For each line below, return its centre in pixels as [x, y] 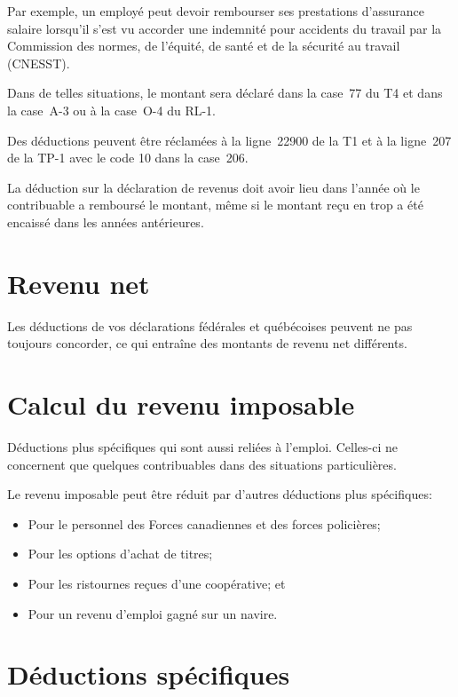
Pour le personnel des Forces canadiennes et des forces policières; [204, 523]
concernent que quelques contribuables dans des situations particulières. [202, 464]
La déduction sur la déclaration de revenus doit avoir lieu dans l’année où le [213, 187]
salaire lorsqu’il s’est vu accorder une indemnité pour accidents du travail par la [225, 28]
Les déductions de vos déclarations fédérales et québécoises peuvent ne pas [210, 325]
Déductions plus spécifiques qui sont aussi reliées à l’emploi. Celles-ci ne [202, 446]
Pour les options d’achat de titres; [120, 554]
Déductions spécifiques [149, 674]
